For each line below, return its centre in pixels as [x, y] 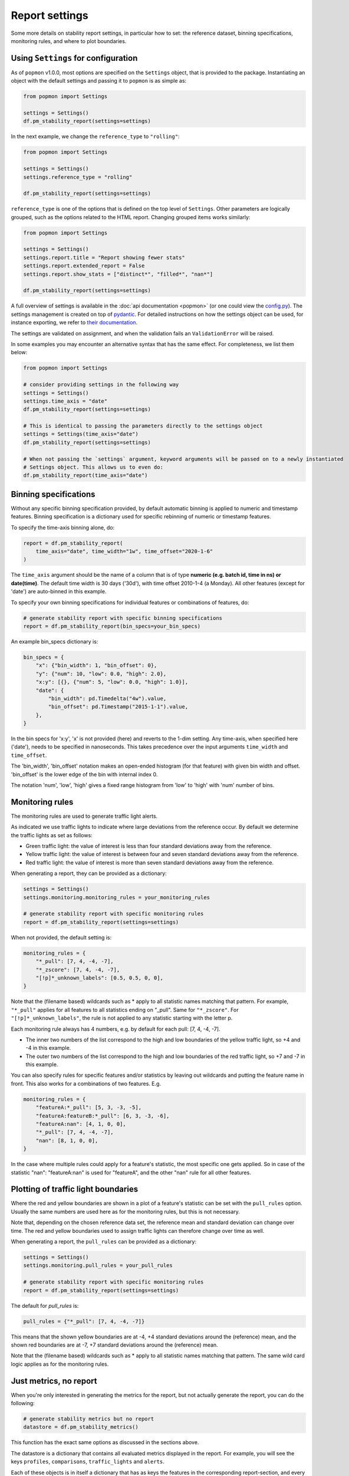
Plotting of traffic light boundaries [75, 1189]
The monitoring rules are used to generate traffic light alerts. [84, 816]
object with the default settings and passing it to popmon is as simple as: [99, 81]
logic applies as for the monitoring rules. [60, 1364]
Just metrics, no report [54, 1381]
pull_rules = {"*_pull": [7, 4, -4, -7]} [84, 1321]
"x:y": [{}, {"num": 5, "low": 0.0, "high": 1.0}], [112, 682]
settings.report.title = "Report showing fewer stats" [104, 257]
